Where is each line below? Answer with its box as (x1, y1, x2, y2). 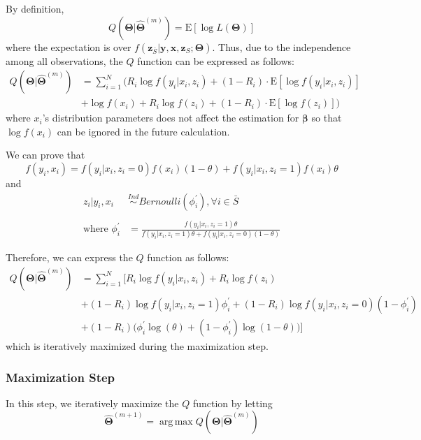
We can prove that (6, 147, 85, 162)
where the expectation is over (6, 39, 131, 54)
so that (311, 110, 342, 125)
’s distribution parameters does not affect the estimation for (42, 110, 299, 125)
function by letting (192, 395, 273, 410)
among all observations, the (6, 53, 123, 68)
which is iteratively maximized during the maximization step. (6, 339, 269, 353)
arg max (159, 417, 193, 427)
